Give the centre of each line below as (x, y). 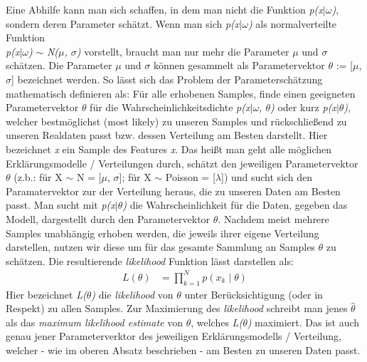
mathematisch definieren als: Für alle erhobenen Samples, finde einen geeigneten (181, 93)
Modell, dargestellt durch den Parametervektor (108, 218)
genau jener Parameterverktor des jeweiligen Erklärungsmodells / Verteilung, (174, 336)
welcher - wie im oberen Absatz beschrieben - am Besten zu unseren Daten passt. (183, 350)
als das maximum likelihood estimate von (94, 322)
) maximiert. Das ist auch (303, 322)
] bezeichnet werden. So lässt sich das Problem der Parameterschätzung (167, 79)
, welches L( (217, 322)
